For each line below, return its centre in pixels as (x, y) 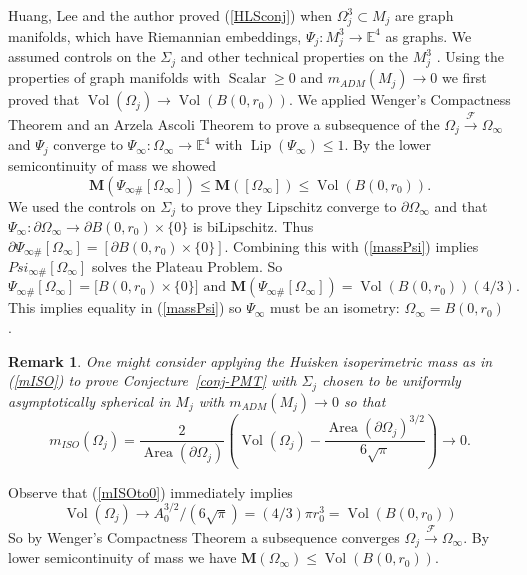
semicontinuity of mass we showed (112, 164)
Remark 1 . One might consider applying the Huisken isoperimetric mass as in (250, 360)
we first (464, 77)
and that (461, 205)
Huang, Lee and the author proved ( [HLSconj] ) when (170, 15)
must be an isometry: (335, 307)
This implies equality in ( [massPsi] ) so (125, 307)
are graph (424, 15)
